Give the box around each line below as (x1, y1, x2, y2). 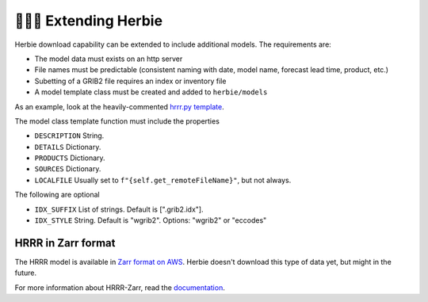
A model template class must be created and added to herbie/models (34, 87, 268, 97)
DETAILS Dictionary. (34, 142, 101, 151)
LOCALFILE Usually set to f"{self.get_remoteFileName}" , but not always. (34, 175, 292, 185)
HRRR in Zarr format (14, 236, 116, 250)
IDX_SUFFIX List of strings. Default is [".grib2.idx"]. (34, 205, 204, 214)
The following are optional (14, 190, 101, 200)
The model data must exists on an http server (34, 54, 183, 63)
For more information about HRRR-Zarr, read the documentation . (14, 282, 225, 292)
